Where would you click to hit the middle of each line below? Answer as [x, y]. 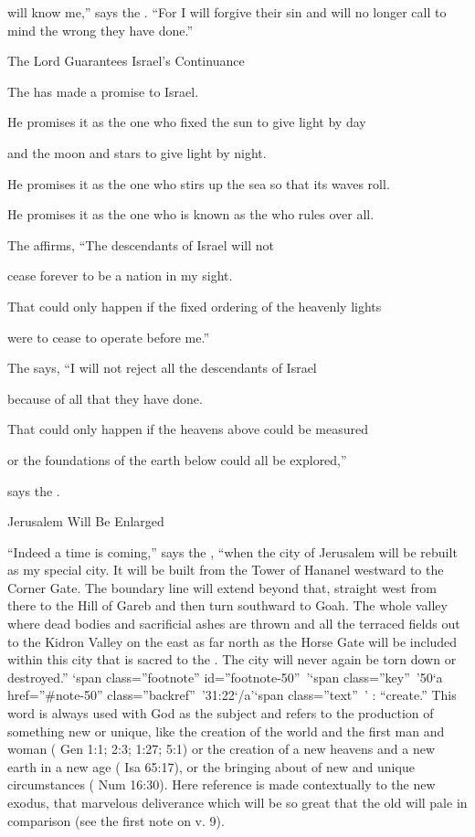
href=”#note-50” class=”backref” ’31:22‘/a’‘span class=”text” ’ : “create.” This [232, 695]
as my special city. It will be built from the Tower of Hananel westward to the [226, 570]
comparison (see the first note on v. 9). [116, 820]
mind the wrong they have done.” [100, 30]
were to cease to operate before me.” [109, 337]
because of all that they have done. [105, 398]
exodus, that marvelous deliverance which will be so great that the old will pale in [237, 802]
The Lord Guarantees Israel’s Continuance [126, 61]
